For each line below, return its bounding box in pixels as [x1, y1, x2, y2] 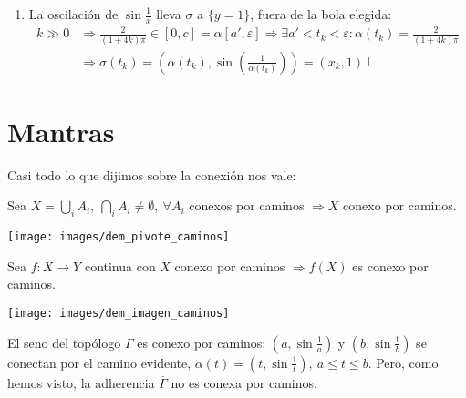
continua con [84, 256, 156, 275]
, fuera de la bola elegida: [250, 5, 392, 23]
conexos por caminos [189, 196, 305, 215]
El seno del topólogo [7, 332, 121, 352]
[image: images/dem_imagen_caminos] [7, 307, 230, 321]
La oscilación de [28, 5, 119, 23]
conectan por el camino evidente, [7, 352, 192, 372]
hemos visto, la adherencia [7, 372, 155, 392]
